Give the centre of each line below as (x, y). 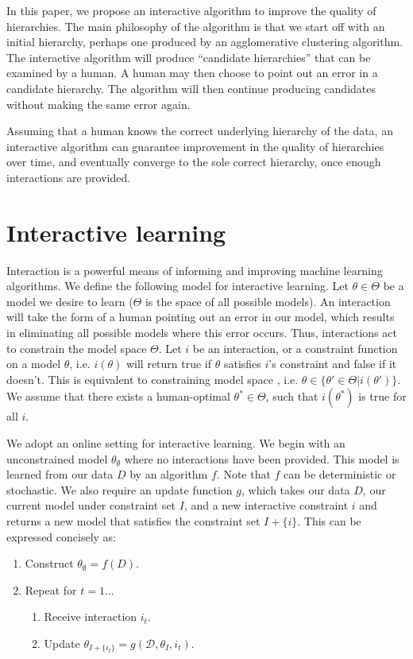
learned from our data (60, 474)
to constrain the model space (77, 348)
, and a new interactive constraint (266, 505)
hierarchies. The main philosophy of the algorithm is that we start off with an (196, 26)
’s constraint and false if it (333, 364)
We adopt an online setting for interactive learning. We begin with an (176, 443)
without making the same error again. (98, 104)
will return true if (169, 364)
